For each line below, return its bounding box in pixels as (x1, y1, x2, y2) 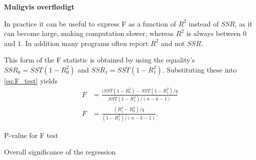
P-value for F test (4, 129, 58, 140)
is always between (186, 28, 241, 38)
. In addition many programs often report (21, 37, 148, 48)
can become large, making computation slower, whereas (4, 28, 174, 38)
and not (161, 37, 185, 48)
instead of (188, 18, 219, 28)
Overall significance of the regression (4, 146, 116, 157)
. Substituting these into (162, 64, 237, 74)
